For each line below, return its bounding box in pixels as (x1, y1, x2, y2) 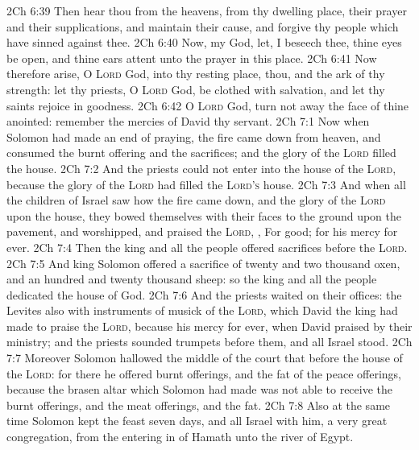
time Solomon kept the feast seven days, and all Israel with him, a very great (6, 412, 388, 429)
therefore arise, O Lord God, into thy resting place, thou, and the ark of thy (6, 65, 385, 82)
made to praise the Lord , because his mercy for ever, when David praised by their (6, 317, 413, 334)
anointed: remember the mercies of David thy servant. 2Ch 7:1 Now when (6, 113, 370, 130)
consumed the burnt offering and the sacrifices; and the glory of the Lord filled (6, 144, 396, 161)
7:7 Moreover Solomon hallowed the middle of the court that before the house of (6, 349, 403, 366)
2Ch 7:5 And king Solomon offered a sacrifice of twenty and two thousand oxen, (6, 254, 400, 271)
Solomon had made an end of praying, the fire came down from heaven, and (6, 128, 381, 145)
